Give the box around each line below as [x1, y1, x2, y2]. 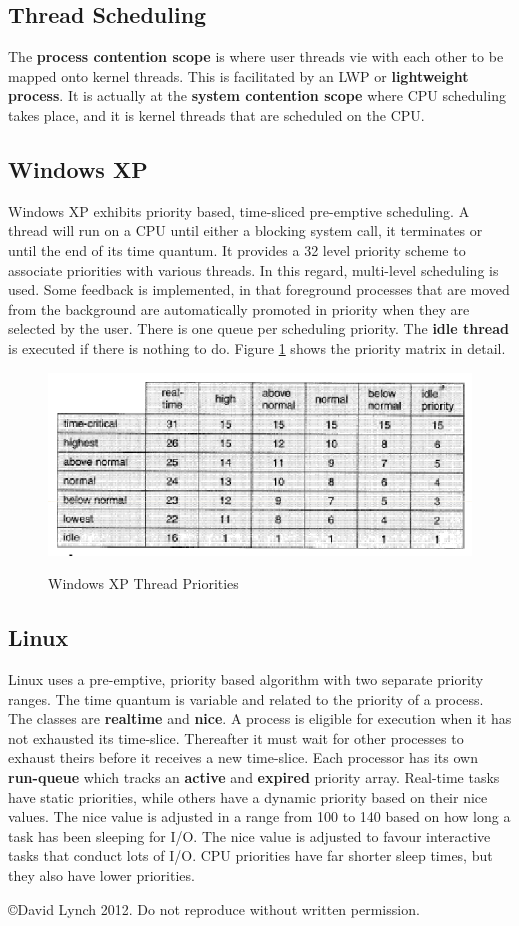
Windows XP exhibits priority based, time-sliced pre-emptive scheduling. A [8, 200, 470, 221]
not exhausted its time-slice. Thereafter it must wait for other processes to [8, 727, 464, 748]
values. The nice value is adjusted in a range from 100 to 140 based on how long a [8, 806, 511, 827]
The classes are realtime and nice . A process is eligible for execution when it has [8, 708, 512, 729]
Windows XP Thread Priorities [48, 573, 239, 594]
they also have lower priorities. [8, 864, 195, 885]
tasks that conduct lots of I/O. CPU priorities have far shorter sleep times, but [8, 845, 493, 866]
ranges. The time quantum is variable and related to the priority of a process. [8, 688, 484, 709]
